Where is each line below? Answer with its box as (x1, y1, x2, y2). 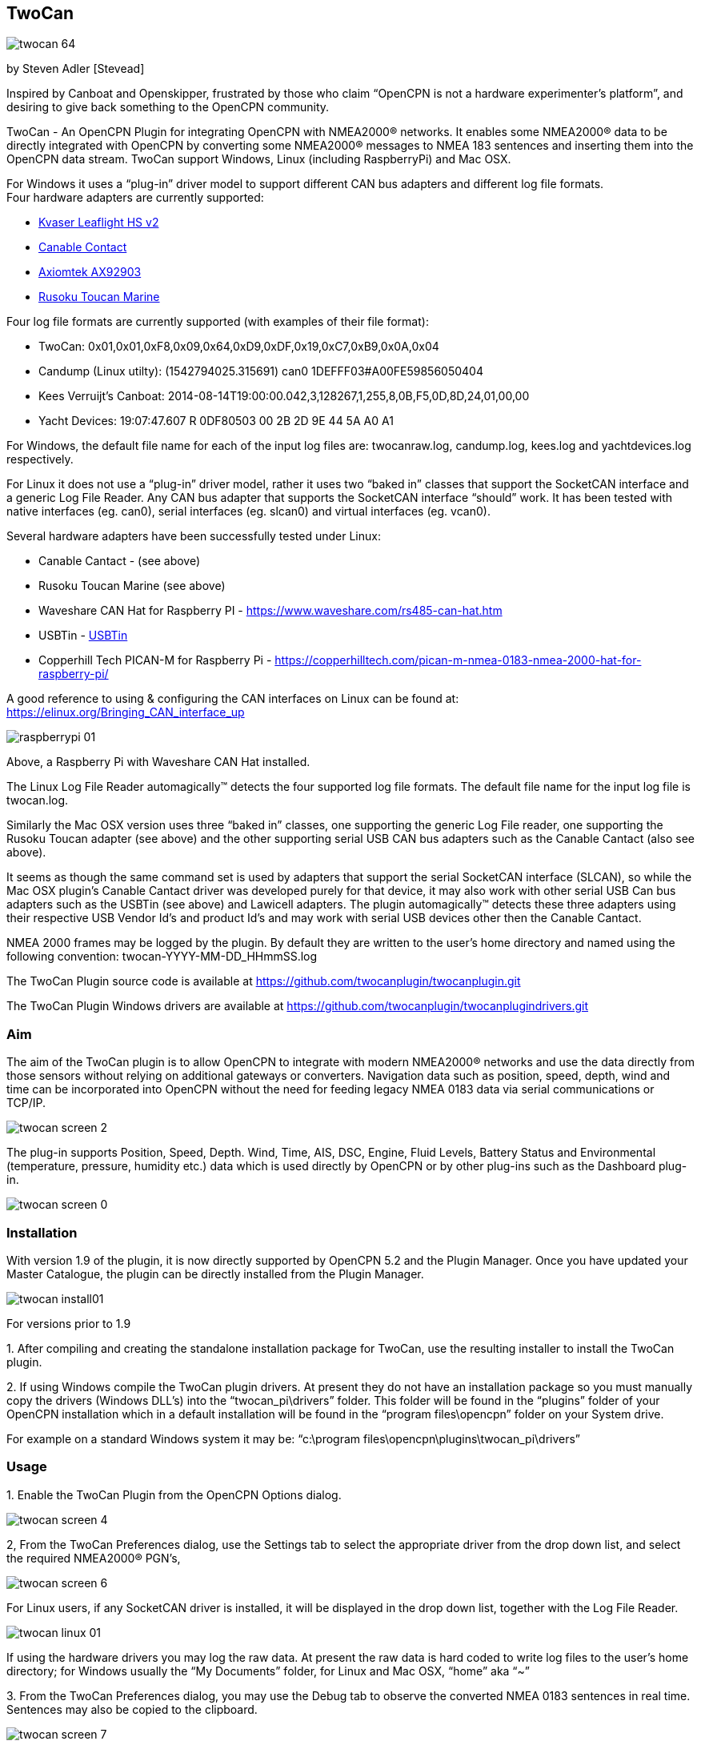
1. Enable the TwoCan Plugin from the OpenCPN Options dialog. (6, 1487, 342, 1502)
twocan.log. (6, 793, 69, 808)
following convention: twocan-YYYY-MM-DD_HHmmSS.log (6, 949, 318, 964)
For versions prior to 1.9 (6, 1316, 131, 1330)
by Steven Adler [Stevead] (6, 62, 145, 76)
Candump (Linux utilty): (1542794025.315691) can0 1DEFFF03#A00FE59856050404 (38, 364, 483, 379)
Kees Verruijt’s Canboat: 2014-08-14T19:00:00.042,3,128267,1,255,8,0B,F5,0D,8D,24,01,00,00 (38, 389, 530, 403)
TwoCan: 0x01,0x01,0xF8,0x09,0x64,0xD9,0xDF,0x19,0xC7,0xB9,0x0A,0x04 (38, 339, 439, 354)
